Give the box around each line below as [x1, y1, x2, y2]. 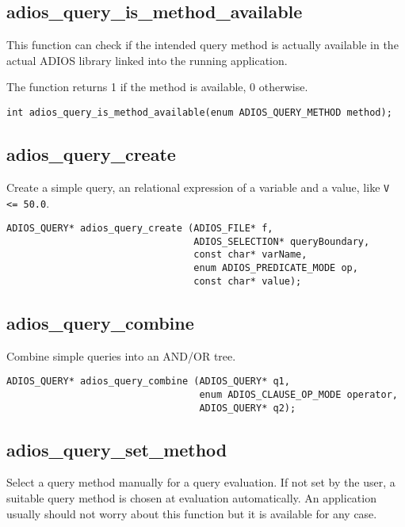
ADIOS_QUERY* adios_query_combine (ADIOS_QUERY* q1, [6, 376, 290, 388]
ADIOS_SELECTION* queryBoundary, [193, 235, 370, 247]
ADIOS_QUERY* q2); [199, 402, 296, 414]
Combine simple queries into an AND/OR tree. [6, 347, 236, 364]
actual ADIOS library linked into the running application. [6, 52, 288, 68]
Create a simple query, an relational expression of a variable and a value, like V [6, 178, 390, 195]
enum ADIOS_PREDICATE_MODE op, [193, 262, 358, 274]
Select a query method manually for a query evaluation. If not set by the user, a [6, 474, 395, 491]
